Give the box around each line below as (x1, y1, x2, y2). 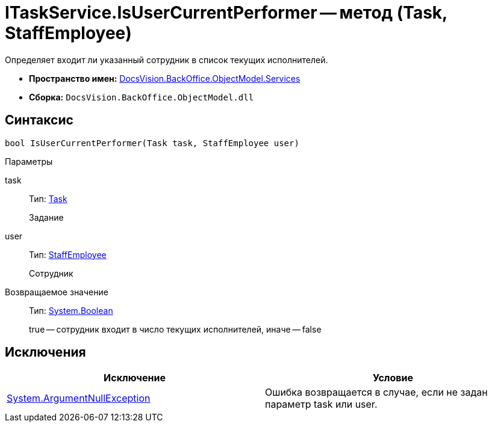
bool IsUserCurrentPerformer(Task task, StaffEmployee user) (5, 138, 299, 148)
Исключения (5, 345, 86, 360)
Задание (29, 212, 64, 223)
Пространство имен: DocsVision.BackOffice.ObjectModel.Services (29, 73, 300, 84)
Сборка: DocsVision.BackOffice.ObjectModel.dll (29, 91, 254, 102)
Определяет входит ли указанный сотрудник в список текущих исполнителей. (5, 54, 328, 65)
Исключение (104, 372, 166, 384)
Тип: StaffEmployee (29, 249, 107, 260)
